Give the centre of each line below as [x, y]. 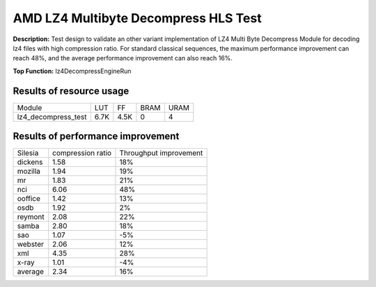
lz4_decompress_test [52, 117]
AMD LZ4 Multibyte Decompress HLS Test [137, 18]
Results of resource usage [71, 91]
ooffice [29, 199]
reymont [31, 217]
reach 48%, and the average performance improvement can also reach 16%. [123, 58]
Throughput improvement [161, 153]
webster [31, 245]
